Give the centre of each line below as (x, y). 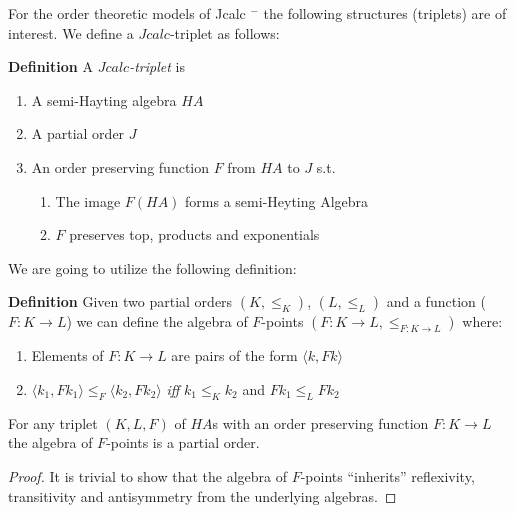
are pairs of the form (234, 355)
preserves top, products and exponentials (194, 234)
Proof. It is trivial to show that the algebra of (148, 475)
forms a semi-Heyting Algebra (277, 200)
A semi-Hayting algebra (104, 99)
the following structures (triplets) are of (385, 13)
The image (88, 200)
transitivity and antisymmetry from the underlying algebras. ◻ (202, 495)
